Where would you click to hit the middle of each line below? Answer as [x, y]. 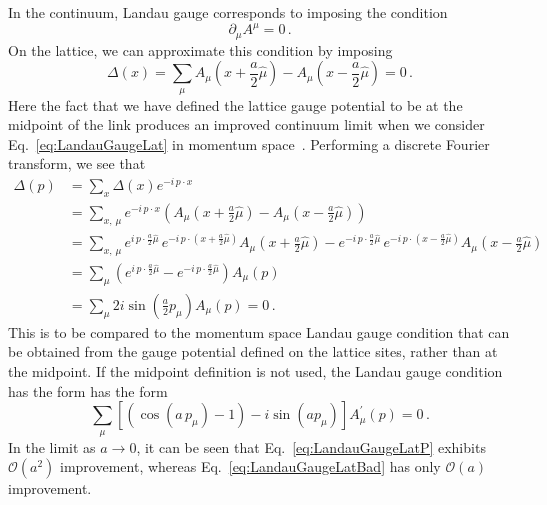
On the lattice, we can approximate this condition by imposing [200, 49]
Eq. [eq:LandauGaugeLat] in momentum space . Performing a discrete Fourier [249, 143]
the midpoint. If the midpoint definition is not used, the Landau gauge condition [255, 371]
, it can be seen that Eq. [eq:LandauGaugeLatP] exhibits [311, 446]
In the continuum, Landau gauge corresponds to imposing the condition [228, 12]
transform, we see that [77, 163]
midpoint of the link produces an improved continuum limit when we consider [246, 124]
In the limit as [52, 446]
